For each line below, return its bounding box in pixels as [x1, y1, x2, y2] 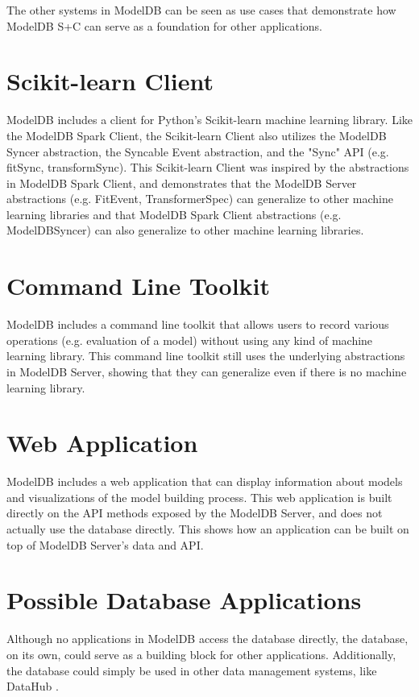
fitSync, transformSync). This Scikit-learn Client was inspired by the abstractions [6, 159, 409, 176]
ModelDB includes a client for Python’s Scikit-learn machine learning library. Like [6, 111, 413, 128]
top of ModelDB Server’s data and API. [6, 536, 204, 553]
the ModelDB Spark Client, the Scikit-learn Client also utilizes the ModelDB [6, 127, 387, 143]
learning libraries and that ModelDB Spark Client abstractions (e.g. [6, 205, 342, 222]
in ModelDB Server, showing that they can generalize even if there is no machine [6, 363, 407, 380]
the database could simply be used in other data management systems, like [6, 662, 377, 678]
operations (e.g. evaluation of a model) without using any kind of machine [6, 331, 373, 348]
